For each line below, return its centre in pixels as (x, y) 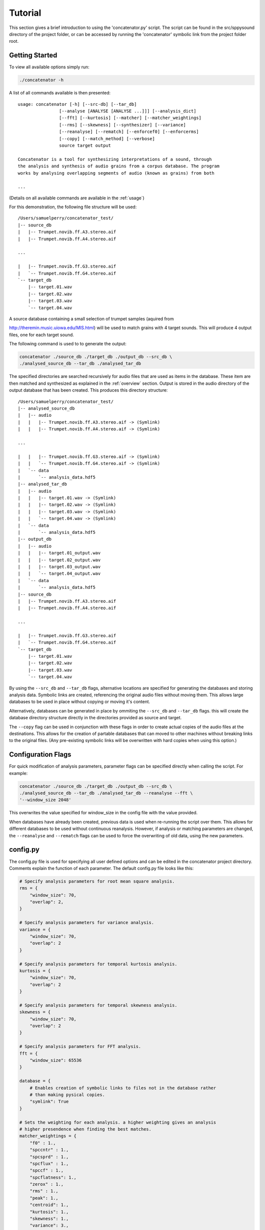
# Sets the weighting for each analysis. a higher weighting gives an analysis (118, 1122)
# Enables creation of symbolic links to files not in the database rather (123, 1088)
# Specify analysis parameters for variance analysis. (87, 923)
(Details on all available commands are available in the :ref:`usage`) (77, 198)
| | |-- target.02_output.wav (59, 560)
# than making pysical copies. (67, 1094)
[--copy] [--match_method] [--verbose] (107, 138)
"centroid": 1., (49, 1205)
